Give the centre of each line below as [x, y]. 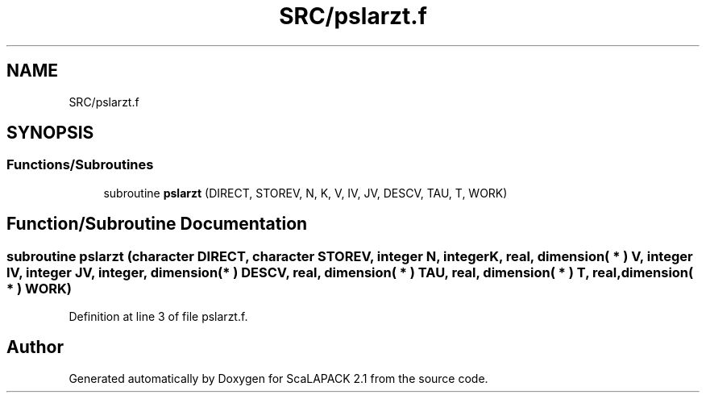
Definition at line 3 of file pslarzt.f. [158, 317]
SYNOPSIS [50, 133]
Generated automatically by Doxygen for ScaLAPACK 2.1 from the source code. [278, 378]
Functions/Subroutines [80, 165]
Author [35, 347]
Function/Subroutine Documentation [157, 224]
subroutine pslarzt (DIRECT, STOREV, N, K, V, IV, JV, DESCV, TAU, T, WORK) [305, 193]
